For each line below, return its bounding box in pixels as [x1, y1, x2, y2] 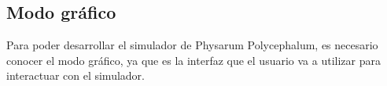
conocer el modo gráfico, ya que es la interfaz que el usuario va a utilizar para [6, 52, 381, 68]
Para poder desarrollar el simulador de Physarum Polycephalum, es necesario [6, 37, 378, 53]
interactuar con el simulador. [6, 67, 145, 84]
